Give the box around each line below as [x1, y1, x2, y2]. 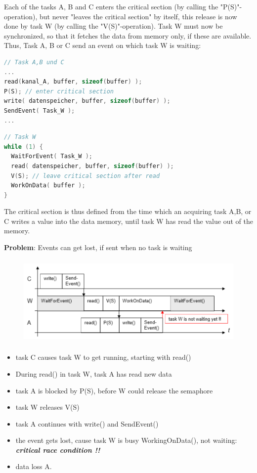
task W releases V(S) [15, 402, 80, 412]
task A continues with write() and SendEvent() [15, 418, 159, 429]
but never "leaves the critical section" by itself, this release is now [40, 11, 237, 21]
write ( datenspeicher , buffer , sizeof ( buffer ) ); [4, 97, 171, 105]
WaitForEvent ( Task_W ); [11, 153, 93, 160]
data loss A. [15, 461, 52, 472]
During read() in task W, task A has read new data [15, 368, 172, 379]
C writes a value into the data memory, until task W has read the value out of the [4, 215, 253, 226]
